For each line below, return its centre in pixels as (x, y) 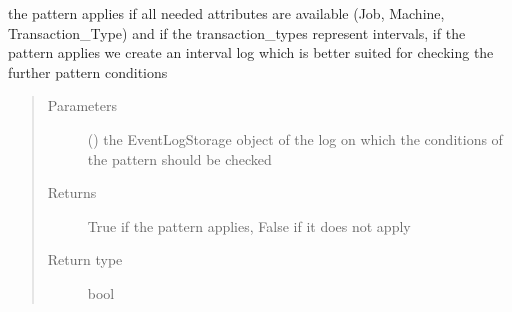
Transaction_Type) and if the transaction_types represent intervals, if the (237, 32)
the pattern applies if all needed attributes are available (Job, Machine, (226, 13)
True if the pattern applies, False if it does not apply (249, 225)
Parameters (82, 105)
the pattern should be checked (179, 158)
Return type (85, 259)
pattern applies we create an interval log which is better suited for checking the (251, 52)
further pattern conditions (88, 71)
